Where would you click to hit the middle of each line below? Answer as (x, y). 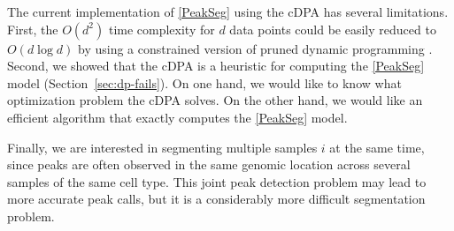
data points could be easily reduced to (333, 29)
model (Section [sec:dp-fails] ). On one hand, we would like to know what (204, 82)
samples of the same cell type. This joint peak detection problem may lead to (217, 181)
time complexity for (162, 29)
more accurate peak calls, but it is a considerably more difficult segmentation (216, 199)
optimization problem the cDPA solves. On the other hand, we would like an (215, 100)
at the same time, (377, 147)
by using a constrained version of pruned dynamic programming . (255, 48)
